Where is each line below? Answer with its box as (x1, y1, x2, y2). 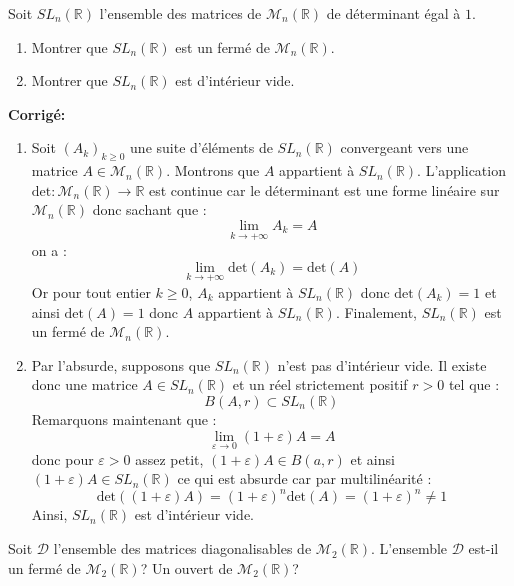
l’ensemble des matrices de (99, 3, 262, 23)
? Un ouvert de (140, 557, 233, 578)
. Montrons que (166, 160, 260, 181)
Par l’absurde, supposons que (31, 354, 211, 375)
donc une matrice (31, 374, 138, 395)
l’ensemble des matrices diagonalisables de (53, 538, 312, 559)
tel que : (448, 374, 500, 395)
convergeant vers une (340, 137, 469, 158)
